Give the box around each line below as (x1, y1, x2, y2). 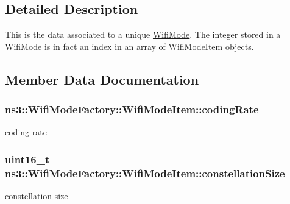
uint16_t (5, 151, 50, 166)
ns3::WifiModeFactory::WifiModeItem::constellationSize (5, 165, 285, 180)
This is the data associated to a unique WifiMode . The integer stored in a (5, 28, 281, 41)
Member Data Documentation (5, 69, 199, 88)
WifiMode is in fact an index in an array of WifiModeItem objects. (5, 40, 254, 52)
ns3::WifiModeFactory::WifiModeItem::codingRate (5, 102, 259, 117)
